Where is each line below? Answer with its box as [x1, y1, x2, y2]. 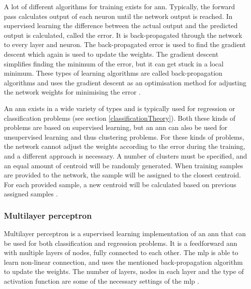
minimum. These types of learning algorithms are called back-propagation [4, 68, 222, 78]
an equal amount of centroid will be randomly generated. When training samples [4, 160, 243, 170]
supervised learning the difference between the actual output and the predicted [4, 20, 238, 31]
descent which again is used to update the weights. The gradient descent [4, 48, 219, 59]
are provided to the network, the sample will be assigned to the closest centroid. [4, 170, 241, 180]
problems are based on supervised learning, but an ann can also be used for [4, 122, 227, 132]
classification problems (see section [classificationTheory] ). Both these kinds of [4, 112, 236, 123]
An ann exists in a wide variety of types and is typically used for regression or [4, 103, 235, 113]
